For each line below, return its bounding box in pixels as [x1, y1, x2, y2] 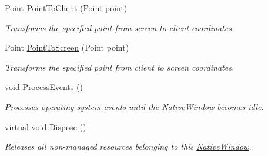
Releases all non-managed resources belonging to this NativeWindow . [5, 140, 252, 152]
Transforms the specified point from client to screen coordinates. [5, 61, 235, 73]
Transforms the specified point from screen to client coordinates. [5, 21, 235, 34]
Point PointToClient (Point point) [5, 2, 128, 14]
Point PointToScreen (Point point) [5, 41, 129, 54]
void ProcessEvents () [5, 81, 83, 93]
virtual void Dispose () [5, 120, 86, 132]
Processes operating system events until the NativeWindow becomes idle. [5, 100, 264, 112]
